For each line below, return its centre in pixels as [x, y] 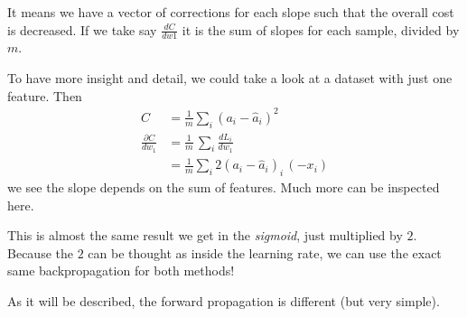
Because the [40, 252]
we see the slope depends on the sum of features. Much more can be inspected [224, 187]
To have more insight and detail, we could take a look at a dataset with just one [230, 78]
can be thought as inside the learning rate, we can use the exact [265, 252]
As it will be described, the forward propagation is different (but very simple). [224, 301]
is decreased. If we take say [82, 29]
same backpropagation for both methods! [121, 270]
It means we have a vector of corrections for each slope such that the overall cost [231, 12]
